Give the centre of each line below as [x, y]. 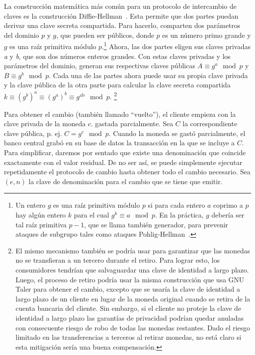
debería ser [228, 215]
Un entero [30, 205]
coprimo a [228, 205]
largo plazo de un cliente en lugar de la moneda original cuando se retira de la [133, 298]
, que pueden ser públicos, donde [105, 35]
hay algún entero [41, 215]
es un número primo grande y [206, 35]
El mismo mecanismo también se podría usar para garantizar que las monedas [133, 250]
